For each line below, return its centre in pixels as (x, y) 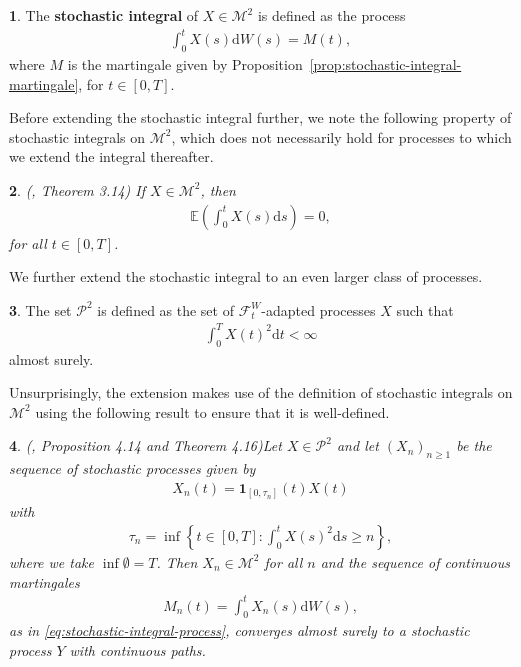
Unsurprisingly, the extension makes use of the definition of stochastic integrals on (261, 392)
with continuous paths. (137, 650)
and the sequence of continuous (415, 561)
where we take (51, 561)
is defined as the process (331, 15)
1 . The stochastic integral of (104, 15)
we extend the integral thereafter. (111, 156)
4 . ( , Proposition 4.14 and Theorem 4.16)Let (145, 445)
